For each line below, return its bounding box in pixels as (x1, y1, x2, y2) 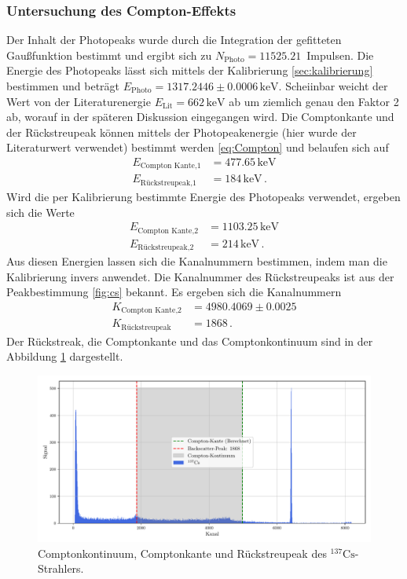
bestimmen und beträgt (6, 78, 120, 93)
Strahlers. (38, 560, 84, 577)
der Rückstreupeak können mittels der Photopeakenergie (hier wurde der (6, 123, 357, 140)
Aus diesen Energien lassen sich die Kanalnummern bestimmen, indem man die (6, 253, 387, 269)
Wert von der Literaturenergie (6, 93, 151, 109)
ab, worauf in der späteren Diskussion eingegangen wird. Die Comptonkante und (6, 108, 394, 125)
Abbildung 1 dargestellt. (6, 348, 123, 365)
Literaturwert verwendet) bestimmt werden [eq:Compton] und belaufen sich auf (6, 139, 389, 156)
